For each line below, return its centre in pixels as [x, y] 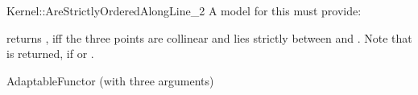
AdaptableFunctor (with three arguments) [110, 80]
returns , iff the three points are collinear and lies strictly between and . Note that [209, 37]
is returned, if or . [50, 54]
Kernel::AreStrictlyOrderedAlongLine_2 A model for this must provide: [184, 10]
